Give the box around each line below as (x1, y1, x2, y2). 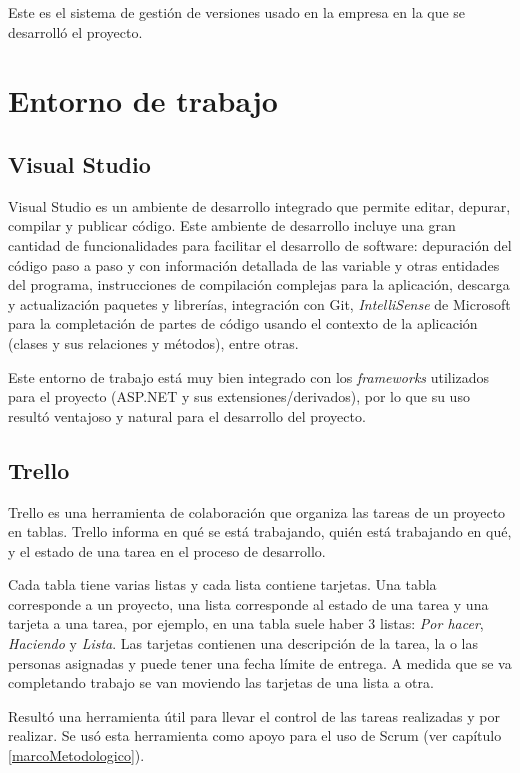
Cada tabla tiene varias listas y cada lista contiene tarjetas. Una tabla (8, 574, 437, 595)
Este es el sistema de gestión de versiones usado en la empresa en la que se (8, 2, 466, 22)
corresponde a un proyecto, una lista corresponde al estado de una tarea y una (8, 593, 489, 614)
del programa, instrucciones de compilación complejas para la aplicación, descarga (8, 274, 510, 295)
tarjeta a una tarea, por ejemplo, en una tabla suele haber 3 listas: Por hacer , (8, 613, 484, 634)
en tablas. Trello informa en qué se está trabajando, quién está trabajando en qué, (8, 521, 512, 542)
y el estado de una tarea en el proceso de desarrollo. (8, 540, 326, 561)
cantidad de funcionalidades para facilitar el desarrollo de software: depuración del (8, 234, 512, 255)
